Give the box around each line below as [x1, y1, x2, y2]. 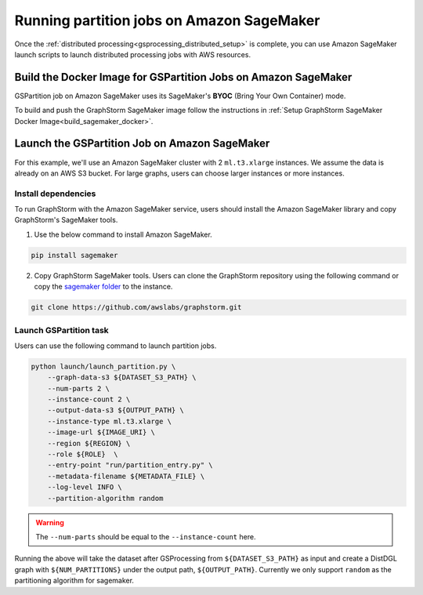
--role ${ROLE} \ [47, 450, 118, 459]
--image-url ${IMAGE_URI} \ [47, 428, 156, 437]
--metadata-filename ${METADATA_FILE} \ [47, 471, 205, 481]
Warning [35, 517, 64, 527]
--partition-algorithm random [47, 494, 164, 502]
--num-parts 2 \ [47, 384, 110, 393]
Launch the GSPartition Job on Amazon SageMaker [14, 137, 270, 151]
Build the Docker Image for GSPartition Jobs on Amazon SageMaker [14, 71, 352, 84]
